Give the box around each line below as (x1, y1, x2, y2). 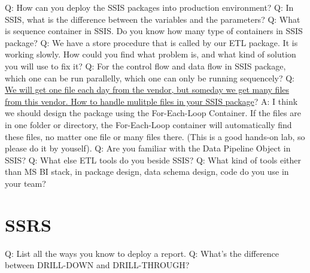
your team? (5, 177, 46, 189)
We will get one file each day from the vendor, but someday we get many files (5, 83, 290, 96)
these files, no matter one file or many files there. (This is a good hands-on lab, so (5, 130, 305, 142)
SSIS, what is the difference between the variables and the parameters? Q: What (5, 13, 300, 25)
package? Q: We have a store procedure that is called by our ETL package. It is (5, 36, 298, 48)
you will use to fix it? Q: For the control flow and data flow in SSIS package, (5, 59, 286, 72)
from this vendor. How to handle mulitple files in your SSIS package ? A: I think (5, 95, 298, 107)
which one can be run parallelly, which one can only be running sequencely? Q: (5, 71, 295, 84)
